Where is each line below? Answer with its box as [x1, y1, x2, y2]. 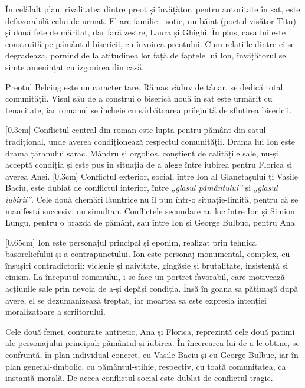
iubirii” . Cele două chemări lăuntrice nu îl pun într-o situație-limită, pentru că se [5, 193, 299, 205]
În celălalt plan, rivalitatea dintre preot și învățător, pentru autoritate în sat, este [5, 3, 300, 15]
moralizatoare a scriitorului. [5, 305, 106, 318]
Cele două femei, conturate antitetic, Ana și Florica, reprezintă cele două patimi [5, 325, 295, 337]
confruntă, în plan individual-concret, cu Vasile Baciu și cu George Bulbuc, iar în [5, 348, 299, 361]
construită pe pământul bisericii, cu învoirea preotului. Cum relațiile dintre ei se [5, 37, 295, 50]
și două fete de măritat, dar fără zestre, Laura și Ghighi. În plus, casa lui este [5, 26, 286, 38]
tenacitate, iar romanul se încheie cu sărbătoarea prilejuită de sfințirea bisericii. [5, 103, 292, 116]
